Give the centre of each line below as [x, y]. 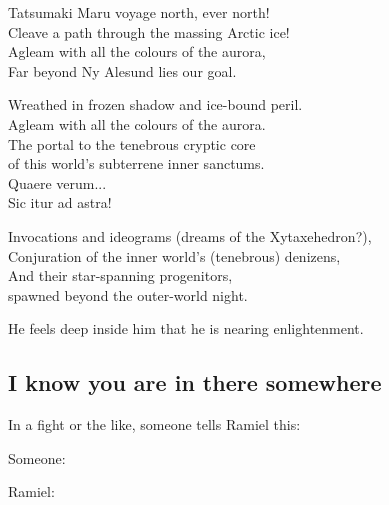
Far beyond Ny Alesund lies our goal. [122, 70]
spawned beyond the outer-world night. [128, 294]
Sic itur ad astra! [60, 202]
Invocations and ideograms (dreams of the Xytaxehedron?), [190, 235]
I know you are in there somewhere [195, 382]
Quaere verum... [57, 182]
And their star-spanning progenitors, [120, 275]
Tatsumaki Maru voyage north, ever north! [139, 12]
